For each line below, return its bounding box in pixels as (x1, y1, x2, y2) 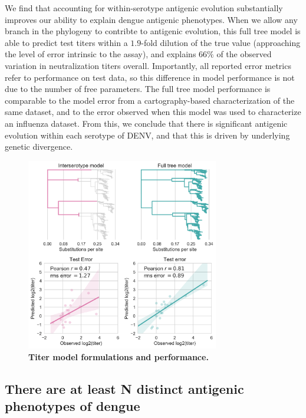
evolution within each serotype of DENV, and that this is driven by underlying (5, 129, 290, 141)
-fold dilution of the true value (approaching (141, 36, 301, 48)
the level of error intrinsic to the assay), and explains (5, 48, 196, 60)
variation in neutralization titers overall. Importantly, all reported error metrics (5, 59, 291, 71)
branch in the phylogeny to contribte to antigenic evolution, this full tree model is (5, 25, 301, 37)
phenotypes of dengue (5, 397, 140, 415)
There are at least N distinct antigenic (5, 379, 244, 397)
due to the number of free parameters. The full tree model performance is (5, 83, 271, 95)
